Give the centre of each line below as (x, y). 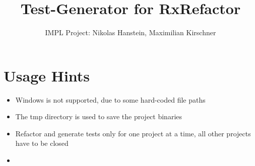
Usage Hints (47, 75)
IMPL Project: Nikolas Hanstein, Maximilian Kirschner (131, 32)
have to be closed (42, 143)
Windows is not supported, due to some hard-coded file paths (110, 99)
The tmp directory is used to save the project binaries (99, 116)
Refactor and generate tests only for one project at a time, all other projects (133, 133)
